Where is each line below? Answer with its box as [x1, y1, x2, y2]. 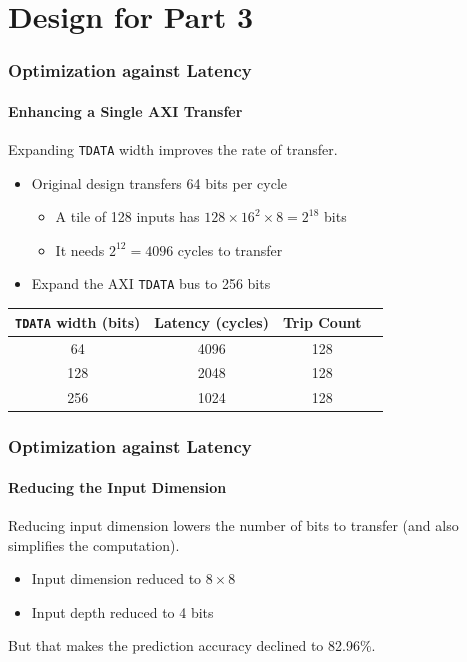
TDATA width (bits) [15, 311, 141, 332]
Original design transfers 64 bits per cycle [31, 172, 287, 193]
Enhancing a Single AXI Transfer [8, 100, 243, 121]
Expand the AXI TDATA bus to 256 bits [31, 273, 271, 294]
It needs [55, 239, 105, 260]
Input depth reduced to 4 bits [31, 601, 214, 622]
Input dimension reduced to [31, 568, 202, 589]
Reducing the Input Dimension [8, 476, 227, 497]
